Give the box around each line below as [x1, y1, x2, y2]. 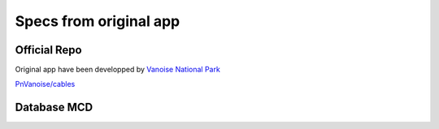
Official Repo [15, 43, 82, 57]
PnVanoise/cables [15, 80, 76, 89]
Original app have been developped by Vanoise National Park [15, 65, 221, 75]
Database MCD [15, 101, 93, 114]
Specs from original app [15, 12, 180, 30]
